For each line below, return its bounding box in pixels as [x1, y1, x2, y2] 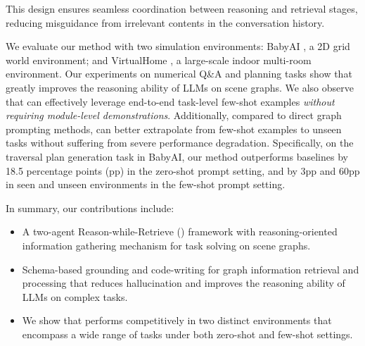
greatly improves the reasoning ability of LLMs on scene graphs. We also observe [6, 80, 354, 94]
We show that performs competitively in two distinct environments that [22, 313, 332, 328]
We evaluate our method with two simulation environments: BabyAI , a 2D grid [6, 39, 350, 54]
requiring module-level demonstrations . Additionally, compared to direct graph [6, 108, 342, 123]
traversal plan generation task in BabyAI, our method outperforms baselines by [6, 149, 348, 163]
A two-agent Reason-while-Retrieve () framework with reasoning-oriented [22, 224, 338, 239]
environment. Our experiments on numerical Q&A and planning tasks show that [6, 66, 352, 81]
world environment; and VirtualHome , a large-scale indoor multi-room [6, 52, 312, 67]
